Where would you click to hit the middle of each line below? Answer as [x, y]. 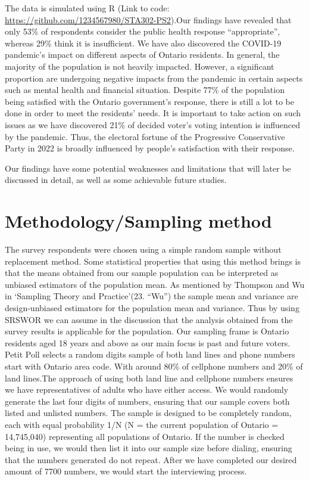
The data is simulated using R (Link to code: [87, 8]
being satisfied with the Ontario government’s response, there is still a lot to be [150, 101]
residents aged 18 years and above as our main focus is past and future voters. [148, 342]
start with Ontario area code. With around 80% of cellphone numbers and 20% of [154, 366]
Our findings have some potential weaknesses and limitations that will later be [148, 168]
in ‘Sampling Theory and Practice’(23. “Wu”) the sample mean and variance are [152, 296]
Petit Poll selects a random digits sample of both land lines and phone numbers [150, 354]
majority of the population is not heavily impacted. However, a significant [140, 66]
